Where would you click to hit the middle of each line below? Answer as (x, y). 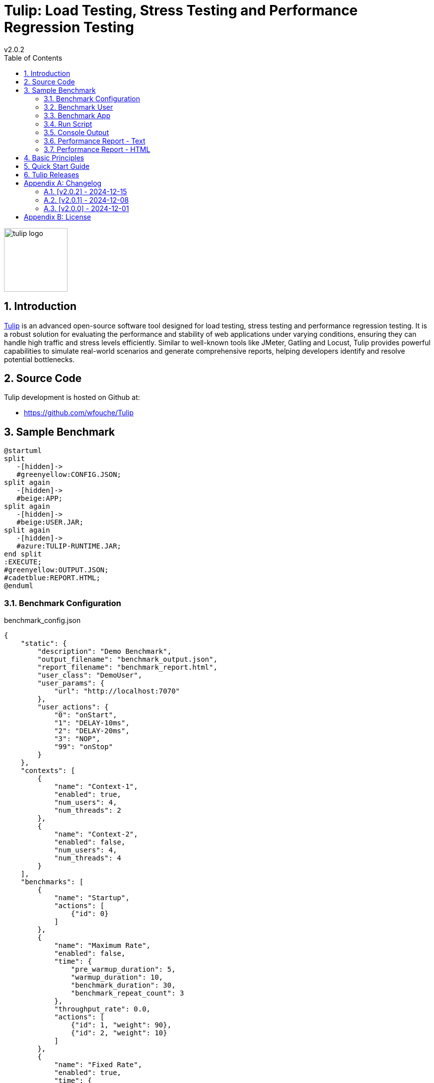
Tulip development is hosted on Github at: (72, 397)
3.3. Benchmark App (77, 115)
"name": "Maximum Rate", (103, 946)
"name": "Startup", (92, 898)
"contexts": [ (48, 771)
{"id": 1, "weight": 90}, (121, 1025)
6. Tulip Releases (52, 174)
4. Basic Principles (54, 157)
